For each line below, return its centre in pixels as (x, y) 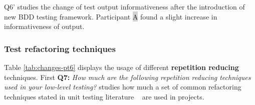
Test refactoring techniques (60, 48)
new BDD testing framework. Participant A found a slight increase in (111, 16)
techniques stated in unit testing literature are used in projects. (104, 96)
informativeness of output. (44, 26)
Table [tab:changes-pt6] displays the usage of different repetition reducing (121, 67)
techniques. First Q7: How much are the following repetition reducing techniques (127, 77)
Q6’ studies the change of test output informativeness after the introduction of (124, 6)
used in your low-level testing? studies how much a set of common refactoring (123, 87)
